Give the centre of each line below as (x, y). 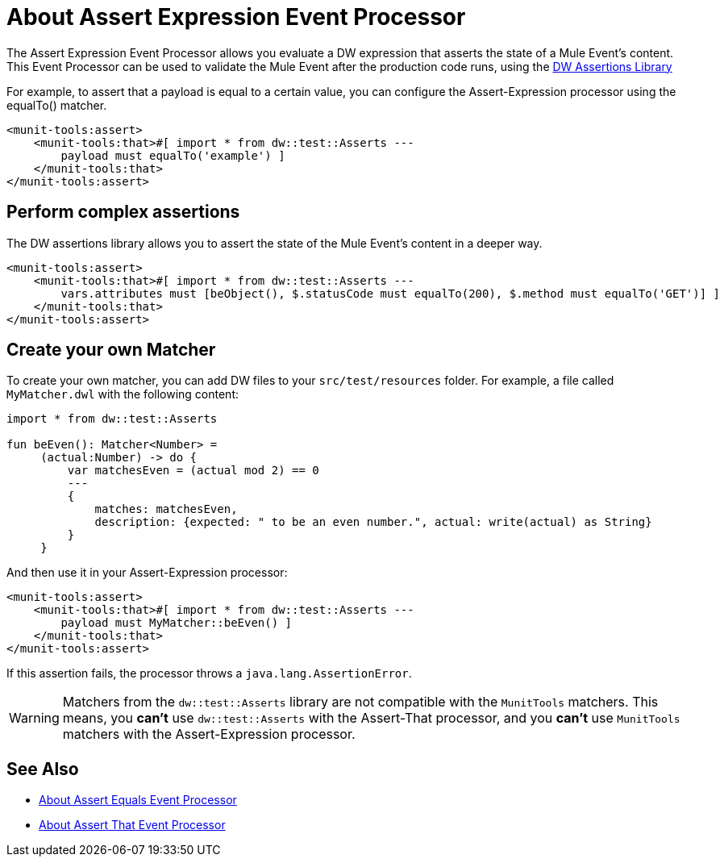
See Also (43, 769)
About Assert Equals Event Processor (138, 800)
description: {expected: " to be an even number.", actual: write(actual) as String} (373, 522)
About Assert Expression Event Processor (236, 17)
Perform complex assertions (123, 212)
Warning (34, 718)
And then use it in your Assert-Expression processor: (147, 573)
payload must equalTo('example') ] (173, 155)
